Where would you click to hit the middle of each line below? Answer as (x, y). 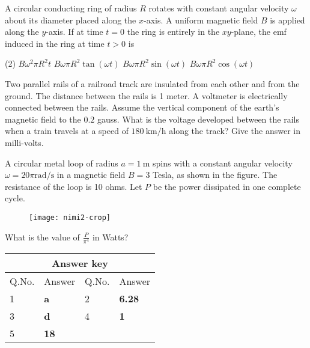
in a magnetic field (91, 175)
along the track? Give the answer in (235, 131)
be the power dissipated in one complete (227, 186)
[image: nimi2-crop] (70, 217)
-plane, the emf (259, 32)
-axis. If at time (74, 32)
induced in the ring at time (55, 43)
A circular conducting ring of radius (71, 8)
